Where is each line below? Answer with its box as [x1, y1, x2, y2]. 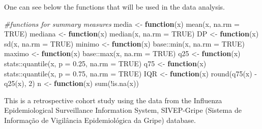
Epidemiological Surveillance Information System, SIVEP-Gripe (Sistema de [4, 105, 242, 115]
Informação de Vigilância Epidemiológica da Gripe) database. [4, 114, 196, 125]
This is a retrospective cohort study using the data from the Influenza [4, 95, 222, 105]
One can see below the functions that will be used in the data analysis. [4, 2, 225, 12]
